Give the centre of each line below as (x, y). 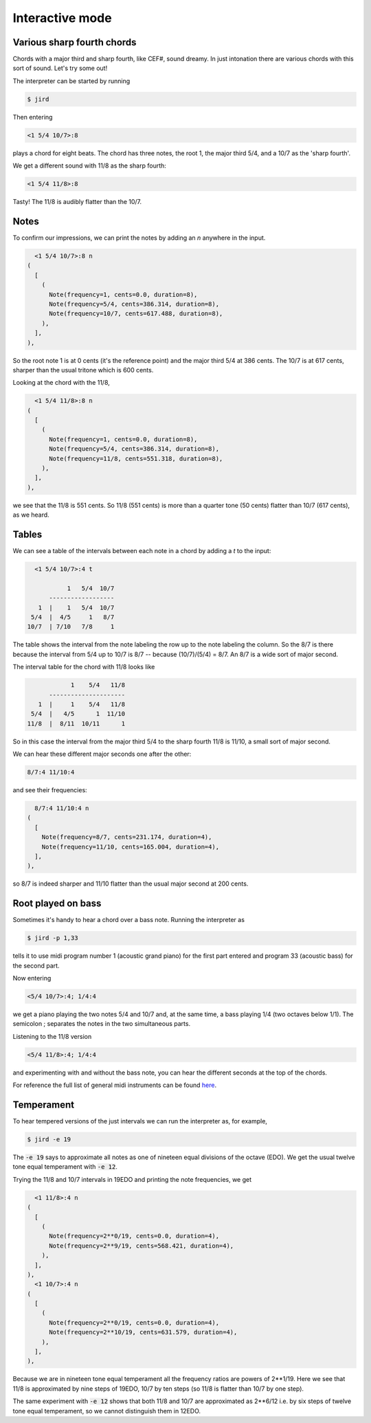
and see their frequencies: (50, 790)
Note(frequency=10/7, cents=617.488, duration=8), (136, 314)
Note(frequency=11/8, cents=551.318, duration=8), (136, 458)
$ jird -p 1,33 (53, 938)
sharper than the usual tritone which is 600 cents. (83, 370)
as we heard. (31, 515)
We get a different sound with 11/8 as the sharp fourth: (89, 166)
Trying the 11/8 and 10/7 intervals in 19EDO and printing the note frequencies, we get (132, 1179)
